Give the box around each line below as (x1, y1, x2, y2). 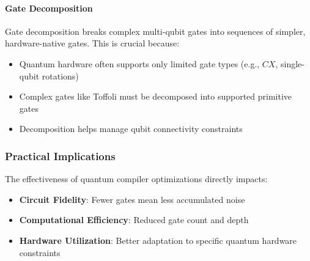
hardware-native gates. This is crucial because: (5, 37, 180, 50)
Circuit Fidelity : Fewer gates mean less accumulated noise (19, 193, 245, 205)
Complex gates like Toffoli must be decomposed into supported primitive (19, 90, 292, 103)
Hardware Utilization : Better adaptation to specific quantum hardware (19, 233, 297, 246)
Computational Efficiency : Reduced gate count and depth (19, 213, 249, 226)
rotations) (42, 69, 79, 82)
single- (281, 57, 304, 70)
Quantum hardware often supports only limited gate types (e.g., (19, 57, 260, 70)
